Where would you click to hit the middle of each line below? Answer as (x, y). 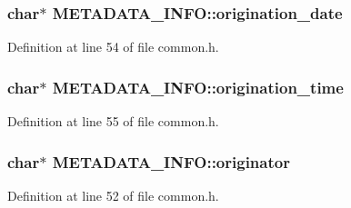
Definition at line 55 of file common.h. (113, 121)
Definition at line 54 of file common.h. (113, 47)
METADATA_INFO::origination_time (198, 87)
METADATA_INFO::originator (171, 161)
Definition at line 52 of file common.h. (113, 195)
